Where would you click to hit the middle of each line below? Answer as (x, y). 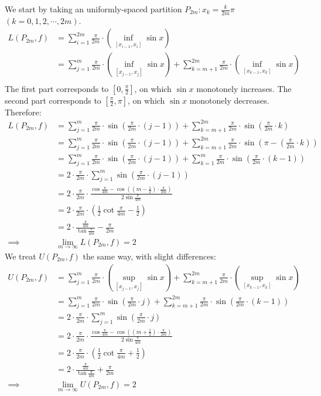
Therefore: (23, 112)
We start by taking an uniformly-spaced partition (93, 9)
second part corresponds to (53, 100)
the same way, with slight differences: (149, 256)
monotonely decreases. (229, 100)
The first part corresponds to (57, 88)
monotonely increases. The (244, 88)
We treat (21, 256)
